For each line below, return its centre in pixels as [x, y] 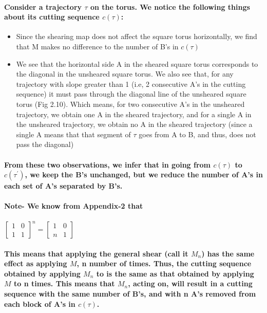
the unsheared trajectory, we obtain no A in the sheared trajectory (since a [134, 124]
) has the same [228, 253]
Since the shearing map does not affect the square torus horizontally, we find [137, 36]
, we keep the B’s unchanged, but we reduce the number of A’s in [144, 174]
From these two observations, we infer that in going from [108, 164]
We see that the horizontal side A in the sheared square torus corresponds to [137, 63]
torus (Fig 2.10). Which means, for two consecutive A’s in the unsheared [130, 104]
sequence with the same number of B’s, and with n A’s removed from [130, 293]
